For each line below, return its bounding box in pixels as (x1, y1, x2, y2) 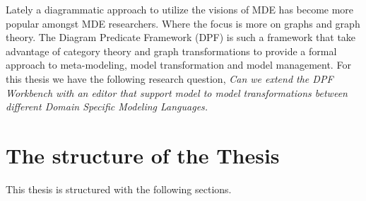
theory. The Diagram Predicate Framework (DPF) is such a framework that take (6, 30, 356, 45)
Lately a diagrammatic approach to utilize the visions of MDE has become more (6, 2, 354, 16)
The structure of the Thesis (6, 140, 280, 169)
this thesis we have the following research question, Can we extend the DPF (6, 71, 333, 86)
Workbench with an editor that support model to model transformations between (6, 85, 348, 100)
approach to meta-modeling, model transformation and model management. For (6, 57, 351, 72)
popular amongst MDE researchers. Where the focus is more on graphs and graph (6, 16, 360, 30)
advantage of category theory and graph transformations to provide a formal (6, 43, 337, 58)
